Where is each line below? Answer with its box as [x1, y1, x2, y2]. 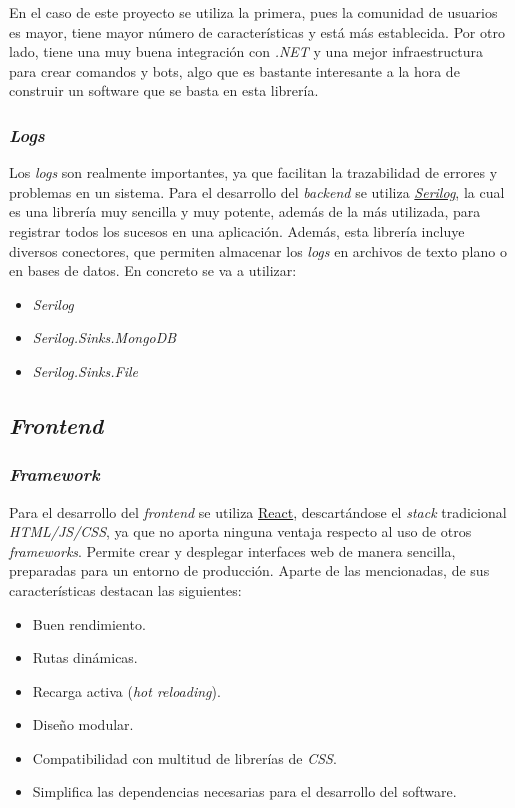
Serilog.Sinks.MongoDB [32, 327, 177, 348]
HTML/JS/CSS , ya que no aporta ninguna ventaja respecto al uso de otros [9, 521, 472, 542]
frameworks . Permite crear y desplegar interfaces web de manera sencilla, [9, 540, 456, 561]
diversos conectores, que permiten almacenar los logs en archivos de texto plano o [9, 240, 507, 261]
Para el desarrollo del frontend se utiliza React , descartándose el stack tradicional [9, 501, 507, 522]
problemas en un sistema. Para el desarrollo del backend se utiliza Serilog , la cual [9, 181, 505, 202]
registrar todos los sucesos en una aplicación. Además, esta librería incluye [9, 220, 465, 241]
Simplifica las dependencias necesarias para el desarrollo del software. [32, 781, 457, 802]
